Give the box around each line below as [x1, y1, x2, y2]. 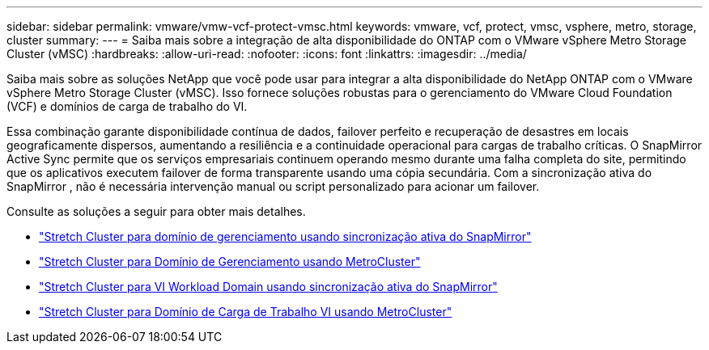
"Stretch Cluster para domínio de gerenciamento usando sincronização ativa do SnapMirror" [39, 230, 532, 243]
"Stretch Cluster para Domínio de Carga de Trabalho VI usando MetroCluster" [39, 305, 452, 318]
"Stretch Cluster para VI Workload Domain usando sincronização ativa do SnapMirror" [39, 280, 498, 293]
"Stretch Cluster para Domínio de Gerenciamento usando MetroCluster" [39, 255, 421, 268]
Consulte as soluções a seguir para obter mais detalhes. [6, 205, 306, 218]
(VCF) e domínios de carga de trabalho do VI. [6, 99, 248, 113]
